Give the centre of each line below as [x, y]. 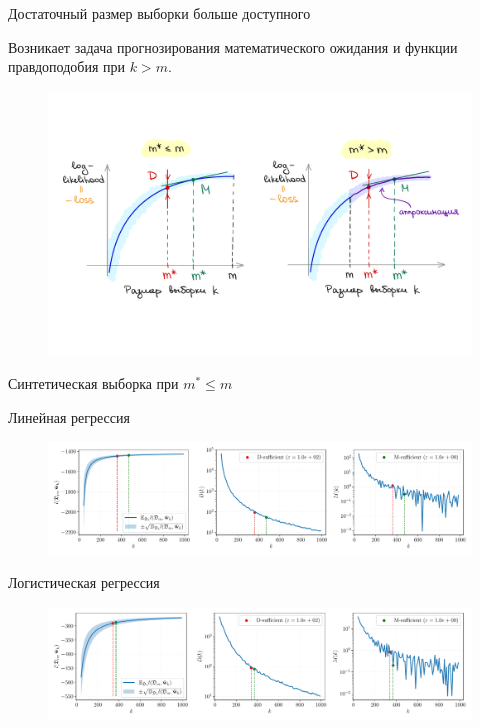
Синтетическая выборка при [93, 383]
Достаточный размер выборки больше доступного [159, 13]
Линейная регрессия [69, 416]
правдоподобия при [67, 66]
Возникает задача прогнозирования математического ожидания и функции [233, 46]
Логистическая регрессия [84, 582]
